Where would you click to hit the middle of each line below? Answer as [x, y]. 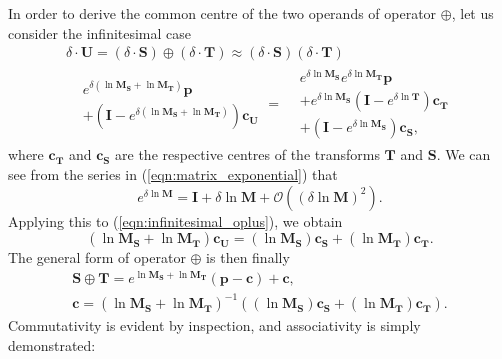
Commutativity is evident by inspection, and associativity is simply [214, 325]
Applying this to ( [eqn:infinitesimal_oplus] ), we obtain [175, 220]
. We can [463, 154]
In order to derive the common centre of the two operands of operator [222, 13]
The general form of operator [97, 257]
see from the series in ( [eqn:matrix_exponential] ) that [173, 174]
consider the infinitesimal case [100, 32]
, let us [472, 13]
